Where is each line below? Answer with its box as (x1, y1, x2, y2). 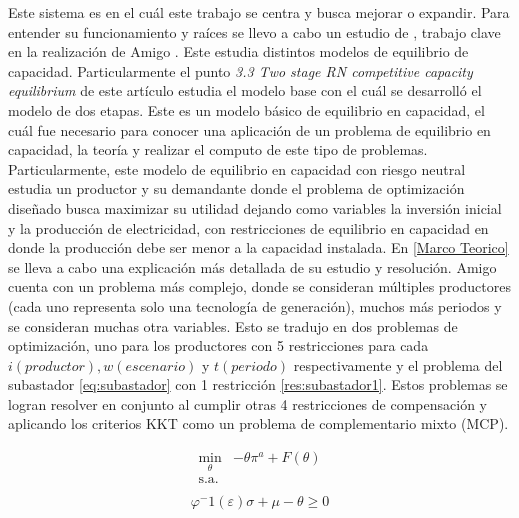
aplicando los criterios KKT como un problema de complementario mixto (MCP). (8, 413, 509, 434)
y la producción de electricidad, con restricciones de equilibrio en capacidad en (8, 217, 489, 238)
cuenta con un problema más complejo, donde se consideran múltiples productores (8, 276, 511, 297)
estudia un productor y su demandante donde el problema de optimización (8, 178, 465, 199)
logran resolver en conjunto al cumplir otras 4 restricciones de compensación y (8, 393, 487, 414)
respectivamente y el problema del (293, 354, 503, 375)
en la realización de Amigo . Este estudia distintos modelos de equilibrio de (8, 41, 469, 62)
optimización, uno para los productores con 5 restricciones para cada (8, 335, 429, 356)
